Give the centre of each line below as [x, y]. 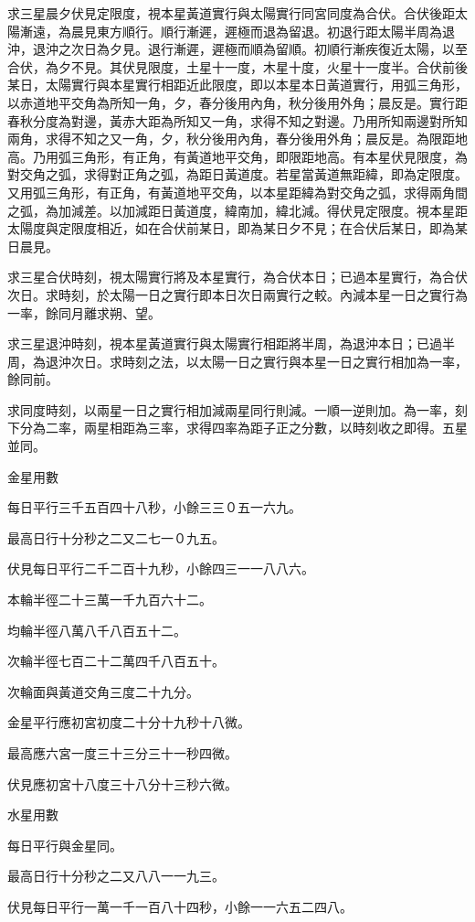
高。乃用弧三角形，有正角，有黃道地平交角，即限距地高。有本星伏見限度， [231, 156]
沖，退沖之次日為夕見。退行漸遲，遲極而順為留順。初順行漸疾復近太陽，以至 [237, 49]
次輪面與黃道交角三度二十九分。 [103, 691]
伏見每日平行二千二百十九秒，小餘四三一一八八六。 [161, 568]
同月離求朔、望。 [109, 312]
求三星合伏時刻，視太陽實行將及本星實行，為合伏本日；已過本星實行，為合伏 [237, 277]
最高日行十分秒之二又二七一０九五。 [116, 537]
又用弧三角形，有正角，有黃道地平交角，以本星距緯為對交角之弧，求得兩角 [231, 192]
